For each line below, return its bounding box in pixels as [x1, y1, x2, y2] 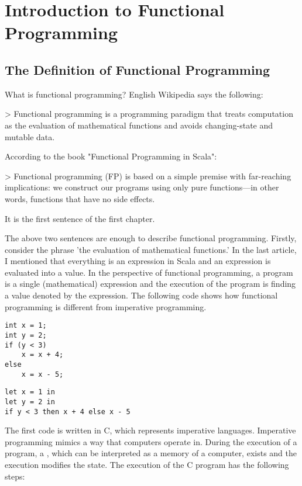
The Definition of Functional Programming [5, 60, 270, 78]
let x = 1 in [5, 388, 55, 397]
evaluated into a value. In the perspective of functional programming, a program [5, 266, 293, 278]
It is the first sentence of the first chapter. [5, 212, 155, 224]
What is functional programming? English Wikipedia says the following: [5, 88, 263, 100]
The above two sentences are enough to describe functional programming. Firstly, [5, 232, 297, 244]
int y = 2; [5, 331, 47, 339]
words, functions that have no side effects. [5, 192, 155, 204]
